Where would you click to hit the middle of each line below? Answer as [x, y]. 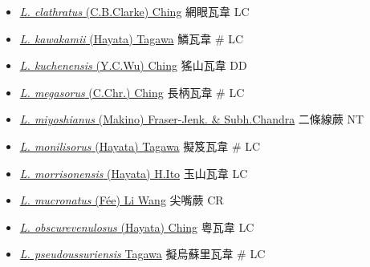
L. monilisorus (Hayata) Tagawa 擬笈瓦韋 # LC [140, 146]
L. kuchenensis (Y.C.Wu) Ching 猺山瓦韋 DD [133, 65]
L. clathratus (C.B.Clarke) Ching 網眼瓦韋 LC [134, 11]
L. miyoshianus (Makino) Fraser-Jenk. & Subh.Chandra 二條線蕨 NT [192, 119]
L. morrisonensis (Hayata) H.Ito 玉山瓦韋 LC [134, 173]
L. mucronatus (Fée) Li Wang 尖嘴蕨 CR [122, 200]
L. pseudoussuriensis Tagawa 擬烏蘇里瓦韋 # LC [142, 254]
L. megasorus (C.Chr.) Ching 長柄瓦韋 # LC [132, 92]
